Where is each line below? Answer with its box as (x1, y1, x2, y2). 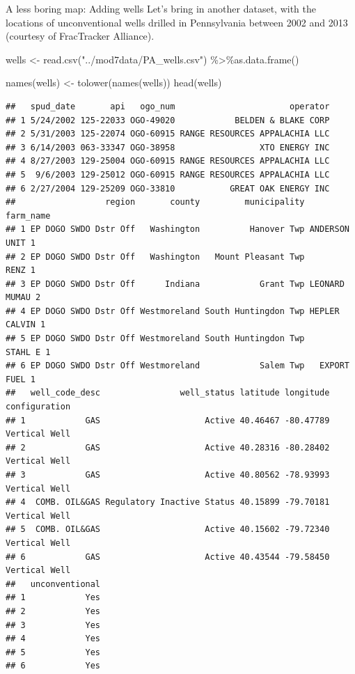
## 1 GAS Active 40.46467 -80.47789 (6, 415, 330, 425)
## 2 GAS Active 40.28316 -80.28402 (6, 442, 330, 453)
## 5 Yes (6, 647, 101, 657)
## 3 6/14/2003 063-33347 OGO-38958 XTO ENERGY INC (6, 142, 330, 152)
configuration (6, 402, 71, 412)
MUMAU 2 (6, 292, 41, 303)
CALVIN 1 (6, 320, 46, 330)
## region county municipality (6, 197, 305, 207)
